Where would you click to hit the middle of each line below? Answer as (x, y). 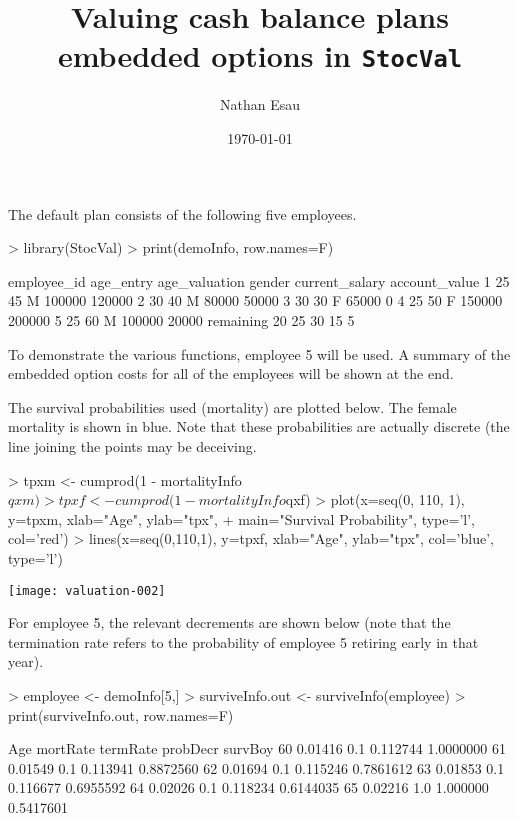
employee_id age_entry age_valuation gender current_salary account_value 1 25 (259, 280)
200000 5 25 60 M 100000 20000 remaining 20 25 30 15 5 (181, 320)
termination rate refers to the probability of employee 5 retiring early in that (243, 641)
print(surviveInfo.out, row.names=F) (121, 714)
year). (26, 661)
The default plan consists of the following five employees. (182, 213)
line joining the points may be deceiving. (132, 445)
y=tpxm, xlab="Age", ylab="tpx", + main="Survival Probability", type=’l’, (241, 518)
